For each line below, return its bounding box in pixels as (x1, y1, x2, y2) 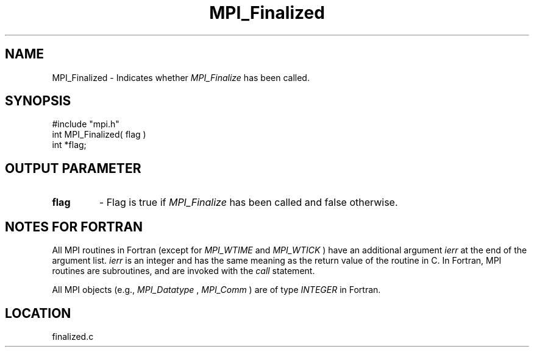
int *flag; (52, 139, 87, 150)
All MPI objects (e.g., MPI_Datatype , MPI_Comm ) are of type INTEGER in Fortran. (52, 284, 381, 295)
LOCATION (5, 305, 71, 321)
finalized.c (52, 331, 94, 342)
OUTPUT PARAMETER (5, 160, 141, 176)
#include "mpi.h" (52, 119, 119, 130)
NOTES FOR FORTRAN (5, 219, 143, 234)
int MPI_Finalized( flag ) (52, 129, 146, 140)
